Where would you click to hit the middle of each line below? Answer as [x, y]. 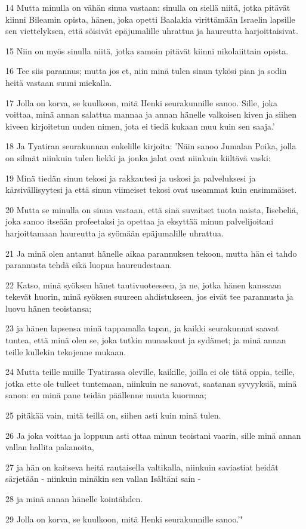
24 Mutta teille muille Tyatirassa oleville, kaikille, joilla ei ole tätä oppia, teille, [150, 372]
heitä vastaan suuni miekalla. [59, 82]
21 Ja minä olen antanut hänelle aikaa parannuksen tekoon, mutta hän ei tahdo [151, 253]
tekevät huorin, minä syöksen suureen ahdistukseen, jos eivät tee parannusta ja [149, 296]
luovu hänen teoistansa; [49, 308]
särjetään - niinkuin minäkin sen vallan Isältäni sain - [103, 479]
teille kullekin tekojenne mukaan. [66, 351]
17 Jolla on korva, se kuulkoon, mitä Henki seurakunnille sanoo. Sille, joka [141, 102]
